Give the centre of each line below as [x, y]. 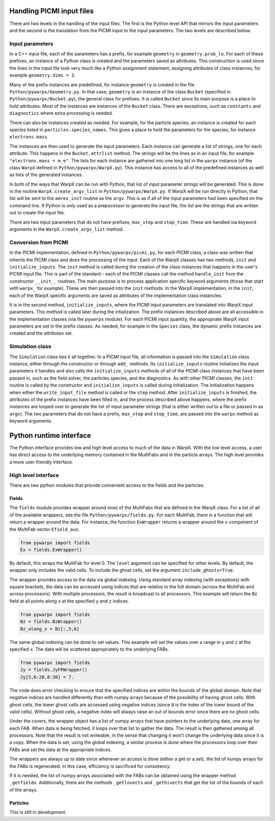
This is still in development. [38, 812]
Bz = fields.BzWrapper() [51, 622]
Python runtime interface [50, 436]
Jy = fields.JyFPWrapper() [54, 670]
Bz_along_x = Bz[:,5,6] [50, 629]
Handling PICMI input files [52, 11]
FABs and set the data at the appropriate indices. [61, 750]
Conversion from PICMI [39, 242]
